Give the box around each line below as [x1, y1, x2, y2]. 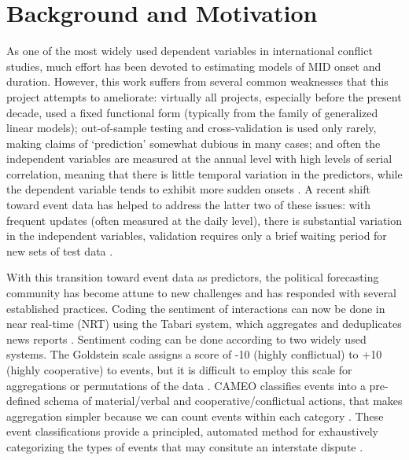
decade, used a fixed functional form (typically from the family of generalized [6, 104, 378, 120]
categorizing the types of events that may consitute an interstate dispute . [6, 438, 363, 454]
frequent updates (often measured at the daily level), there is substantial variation [6, 212, 403, 228]
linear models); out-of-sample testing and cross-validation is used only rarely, [6, 120, 377, 136]
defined [6, 392, 41, 409]
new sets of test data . [6, 242, 113, 259]
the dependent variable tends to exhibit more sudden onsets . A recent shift [6, 181, 370, 197]
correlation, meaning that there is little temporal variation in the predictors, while [6, 165, 403, 182]
